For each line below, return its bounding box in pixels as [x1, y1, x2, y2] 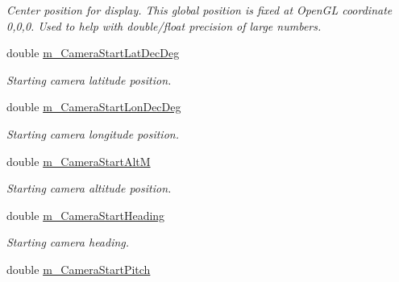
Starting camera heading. [6, 234, 130, 251]
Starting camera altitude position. [6, 180, 172, 197]
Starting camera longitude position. [6, 125, 179, 142]
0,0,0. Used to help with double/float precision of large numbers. [6, 17, 322, 34]
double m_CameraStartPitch [6, 260, 151, 277]
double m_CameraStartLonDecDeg [6, 98, 181, 115]
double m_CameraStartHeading [6, 206, 165, 223]
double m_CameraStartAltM [6, 152, 151, 169]
